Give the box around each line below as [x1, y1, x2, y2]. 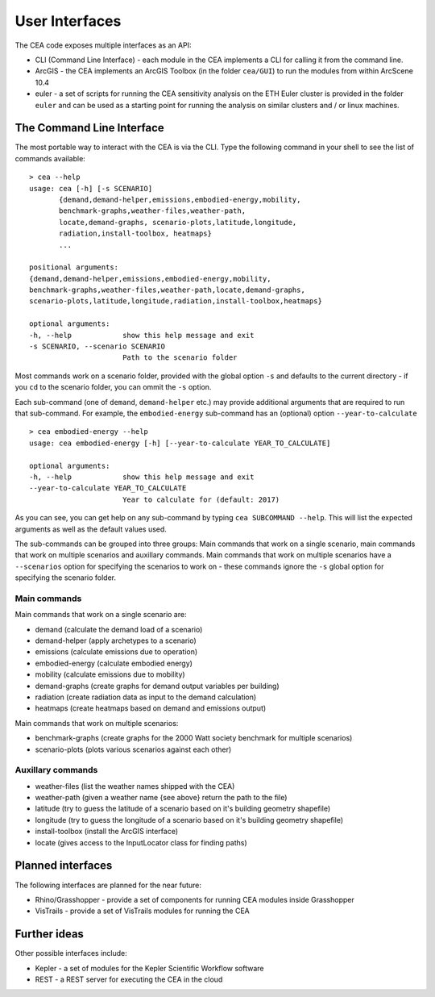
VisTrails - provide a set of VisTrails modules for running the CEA [35, 906, 250, 916]
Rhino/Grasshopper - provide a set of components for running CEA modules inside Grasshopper [35, 895, 354, 904]
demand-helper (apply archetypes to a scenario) [35, 636, 197, 645]
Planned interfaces [14, 859, 113, 873]
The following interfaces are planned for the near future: [14, 880, 201, 890]
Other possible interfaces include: [14, 949, 128, 958]
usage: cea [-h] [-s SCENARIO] [29, 184, 153, 193]
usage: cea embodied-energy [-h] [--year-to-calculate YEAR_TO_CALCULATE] [29, 438, 331, 448]
